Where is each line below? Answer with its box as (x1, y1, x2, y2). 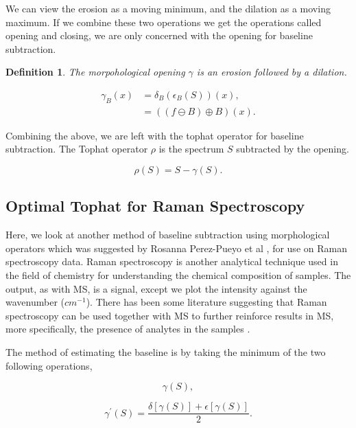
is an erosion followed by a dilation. (196, 65, 347, 79)
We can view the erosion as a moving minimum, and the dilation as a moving (5, 1, 331, 15)
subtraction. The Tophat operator (5, 142, 148, 156)
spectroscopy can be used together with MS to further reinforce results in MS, (5, 308, 334, 322)
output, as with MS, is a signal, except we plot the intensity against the (5, 281, 307, 295)
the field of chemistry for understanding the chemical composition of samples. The (5, 268, 351, 282)
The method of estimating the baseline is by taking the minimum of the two (5, 344, 326, 359)
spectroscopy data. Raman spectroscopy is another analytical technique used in (5, 254, 338, 269)
